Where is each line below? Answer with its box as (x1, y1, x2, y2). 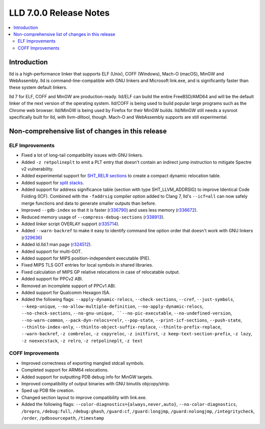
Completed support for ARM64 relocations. (21, 367, 109, 373)
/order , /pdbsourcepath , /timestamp (21, 415, 104, 421)
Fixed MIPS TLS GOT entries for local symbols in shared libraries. (21, 262, 154, 268)
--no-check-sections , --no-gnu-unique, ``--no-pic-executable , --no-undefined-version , (21, 310, 232, 316)
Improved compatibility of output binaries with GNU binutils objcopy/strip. (21, 380, 170, 386)
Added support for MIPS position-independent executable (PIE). (21, 255, 151, 261)
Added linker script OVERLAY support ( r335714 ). (21, 221, 120, 227)
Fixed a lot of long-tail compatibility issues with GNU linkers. (21, 152, 143, 158)
